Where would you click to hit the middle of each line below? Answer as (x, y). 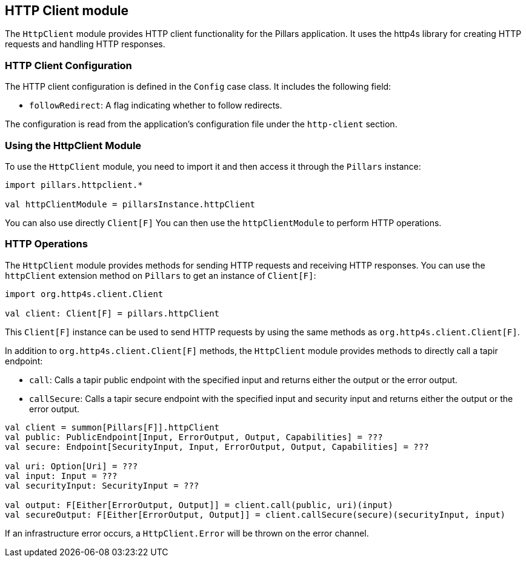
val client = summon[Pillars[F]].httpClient (112, 427)
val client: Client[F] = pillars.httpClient (112, 313)
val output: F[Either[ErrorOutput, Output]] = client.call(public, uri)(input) (199, 505)
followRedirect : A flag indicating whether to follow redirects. (156, 105)
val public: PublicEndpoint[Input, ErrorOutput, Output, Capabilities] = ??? (194, 437)
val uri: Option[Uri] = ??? (72, 466)
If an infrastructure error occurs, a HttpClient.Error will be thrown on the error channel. (187, 533)
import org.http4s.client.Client (84, 294)
